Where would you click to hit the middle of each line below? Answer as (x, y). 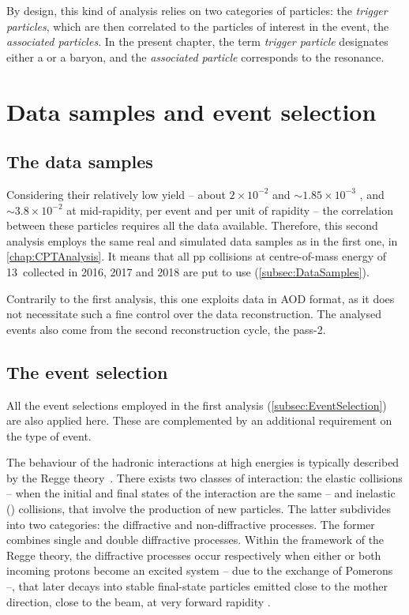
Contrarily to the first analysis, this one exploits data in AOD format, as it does (201, 298)
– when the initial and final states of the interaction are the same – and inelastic (201, 493)
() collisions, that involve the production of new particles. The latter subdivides (199, 509)
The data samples (80, 161)
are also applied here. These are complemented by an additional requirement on (199, 420)
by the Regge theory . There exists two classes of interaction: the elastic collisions (204, 477)
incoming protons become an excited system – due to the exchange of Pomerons (200, 570)
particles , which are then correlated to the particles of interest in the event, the (198, 26)
